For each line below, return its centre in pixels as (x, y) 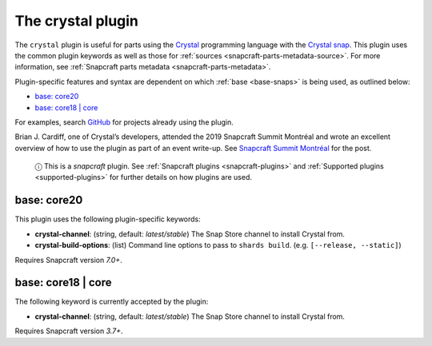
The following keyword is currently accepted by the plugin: (112, 302)
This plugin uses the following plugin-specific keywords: (108, 219)
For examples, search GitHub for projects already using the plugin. (124, 122)
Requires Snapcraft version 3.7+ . (69, 331)
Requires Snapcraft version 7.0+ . (69, 260)
